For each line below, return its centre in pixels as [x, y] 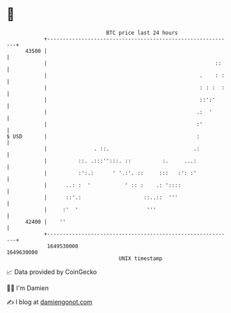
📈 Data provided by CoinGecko [52, 272]
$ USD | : [103, 136]
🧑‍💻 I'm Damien [28, 288]
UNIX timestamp [141, 258]
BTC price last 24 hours [142, 33]
